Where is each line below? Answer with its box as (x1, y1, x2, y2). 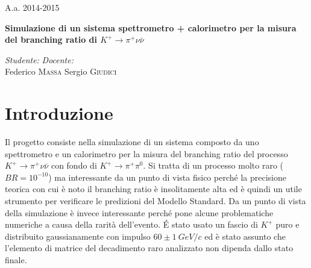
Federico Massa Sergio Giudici (5, 65, 117, 78)
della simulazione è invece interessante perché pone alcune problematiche (5, 206, 274, 219)
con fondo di (51, 159, 97, 172)
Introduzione (5, 101, 113, 125)
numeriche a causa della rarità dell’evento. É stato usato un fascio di (5, 218, 258, 231)
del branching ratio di (5, 33, 97, 46)
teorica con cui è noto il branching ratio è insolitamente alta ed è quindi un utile (5, 182, 302, 195)
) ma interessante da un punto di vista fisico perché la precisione (48, 170, 286, 183)
